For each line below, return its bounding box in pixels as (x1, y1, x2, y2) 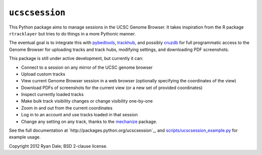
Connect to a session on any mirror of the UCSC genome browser (21, 64, 153, 70)
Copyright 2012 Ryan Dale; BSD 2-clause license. (9, 143, 108, 149)
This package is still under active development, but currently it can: (9, 56, 144, 62)
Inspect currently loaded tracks (21, 92, 84, 97)
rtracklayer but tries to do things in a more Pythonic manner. (9, 31, 136, 36)
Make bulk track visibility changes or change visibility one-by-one (21, 98, 153, 104)
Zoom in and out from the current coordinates (21, 105, 113, 111)
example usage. (9, 134, 41, 140)
